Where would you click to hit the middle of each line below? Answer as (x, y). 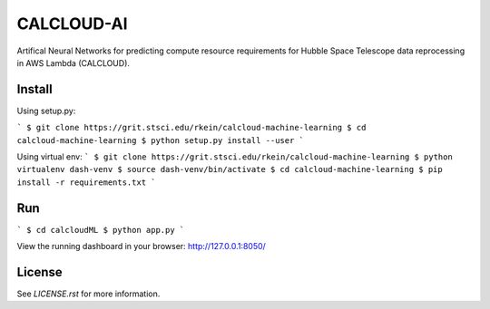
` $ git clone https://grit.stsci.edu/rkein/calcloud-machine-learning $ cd (191, 128)
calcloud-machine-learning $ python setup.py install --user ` (160, 140)
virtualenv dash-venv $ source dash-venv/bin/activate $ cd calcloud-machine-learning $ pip (230, 169)
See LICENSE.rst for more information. (88, 294)
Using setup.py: (46, 111)
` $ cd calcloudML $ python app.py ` (101, 230)
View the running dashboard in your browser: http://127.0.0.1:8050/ (142, 246)
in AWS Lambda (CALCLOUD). (73, 63)
